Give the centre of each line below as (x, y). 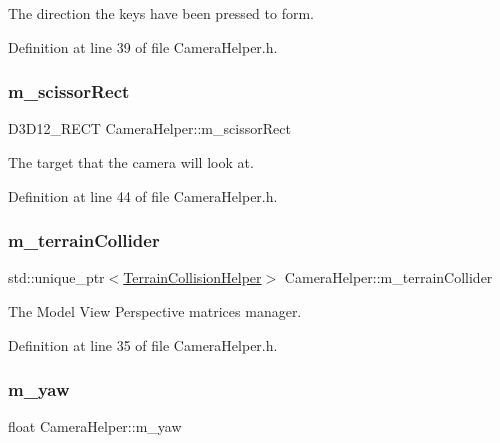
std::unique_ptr (56, 277)
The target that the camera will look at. (131, 162)
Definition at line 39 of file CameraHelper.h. (143, 46)
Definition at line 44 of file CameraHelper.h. (143, 195)
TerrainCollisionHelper (192, 277)
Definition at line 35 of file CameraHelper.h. (143, 344)
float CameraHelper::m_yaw (95, 426)
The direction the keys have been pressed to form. (161, 13)
